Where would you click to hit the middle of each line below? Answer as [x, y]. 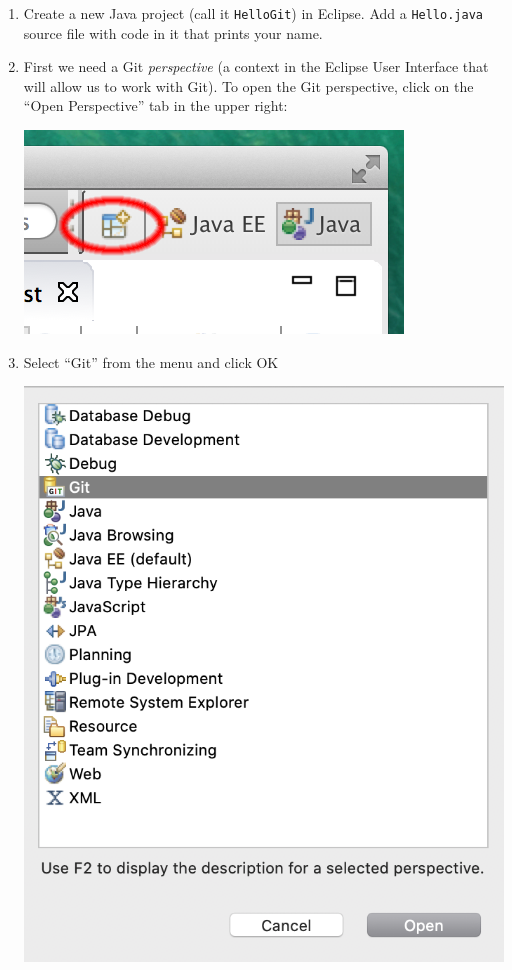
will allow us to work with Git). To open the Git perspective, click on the [248, 85]
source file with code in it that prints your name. [173, 32]
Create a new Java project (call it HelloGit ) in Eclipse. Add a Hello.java [253, 13]
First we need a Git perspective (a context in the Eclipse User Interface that [256, 66]
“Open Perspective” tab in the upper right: [155, 105]
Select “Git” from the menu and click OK [151, 361]
